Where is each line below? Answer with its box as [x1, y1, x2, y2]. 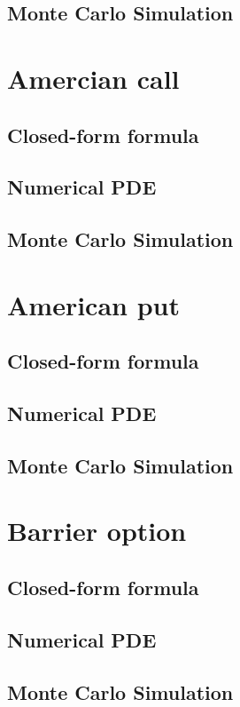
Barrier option [7, 512, 187, 549]
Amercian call [7, 60, 180, 96]
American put [7, 286, 180, 322]
